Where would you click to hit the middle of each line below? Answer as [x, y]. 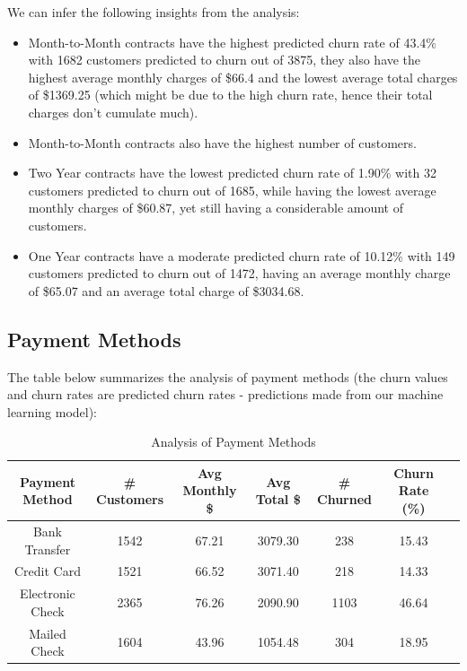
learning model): [53, 411]
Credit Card [47, 571]
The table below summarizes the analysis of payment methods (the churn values [228, 376]
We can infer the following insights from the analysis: [154, 12]
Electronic [48, 593]
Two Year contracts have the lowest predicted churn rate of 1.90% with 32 [232, 173]
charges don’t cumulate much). [113, 112]
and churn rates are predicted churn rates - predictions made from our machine [225, 394]
